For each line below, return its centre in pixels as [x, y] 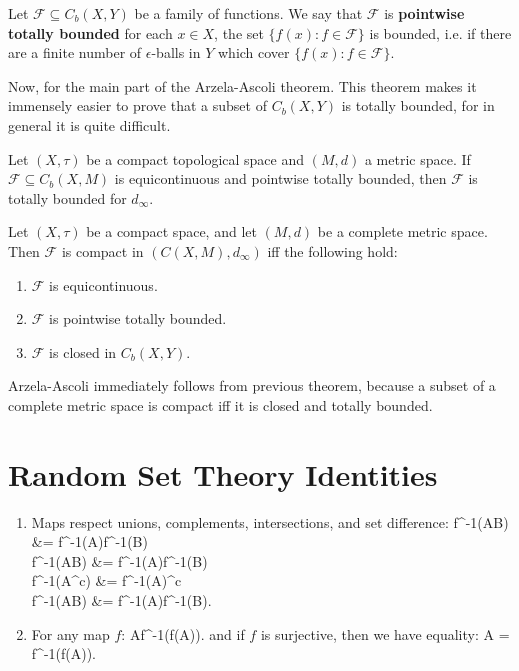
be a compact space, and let [171, 231]
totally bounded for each [90, 32]
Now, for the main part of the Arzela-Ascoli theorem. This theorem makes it [242, 85]
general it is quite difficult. [89, 124]
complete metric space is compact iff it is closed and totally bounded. [220, 404]
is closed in [83, 351]
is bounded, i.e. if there [440, 32]
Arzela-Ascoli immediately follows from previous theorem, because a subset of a [252, 385]
